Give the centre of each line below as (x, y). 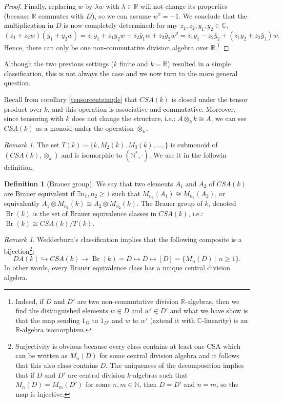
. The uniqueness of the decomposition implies (175, 365)
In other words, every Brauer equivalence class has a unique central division (117, 268)
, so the (227, 384)
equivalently (22, 203)
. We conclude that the (213, 15)
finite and (134, 64)
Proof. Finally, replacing (40, 6)
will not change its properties (184, 6)
